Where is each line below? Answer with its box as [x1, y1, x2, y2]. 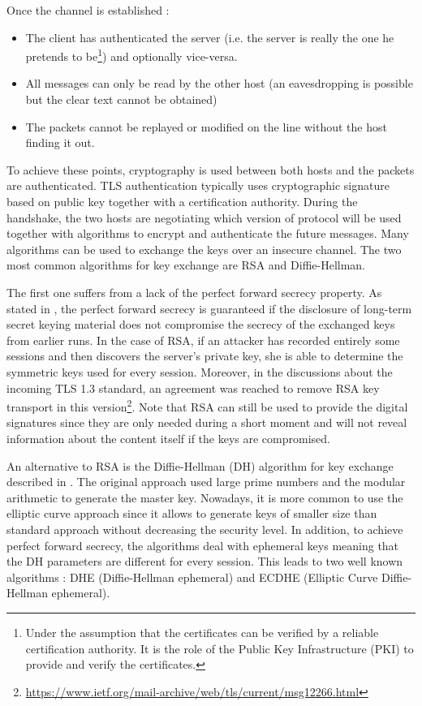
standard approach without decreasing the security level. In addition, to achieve [6, 520, 403, 537]
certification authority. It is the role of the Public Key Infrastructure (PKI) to [25, 639, 414, 656]
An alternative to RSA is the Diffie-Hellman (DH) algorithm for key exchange [6, 457, 394, 474]
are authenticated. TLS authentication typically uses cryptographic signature [6, 177, 390, 194]
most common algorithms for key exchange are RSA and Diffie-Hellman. [6, 256, 366, 273]
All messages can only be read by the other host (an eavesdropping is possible [25, 75, 413, 92]
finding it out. [25, 134, 95, 151]
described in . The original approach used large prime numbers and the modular [6, 473, 406, 490]
